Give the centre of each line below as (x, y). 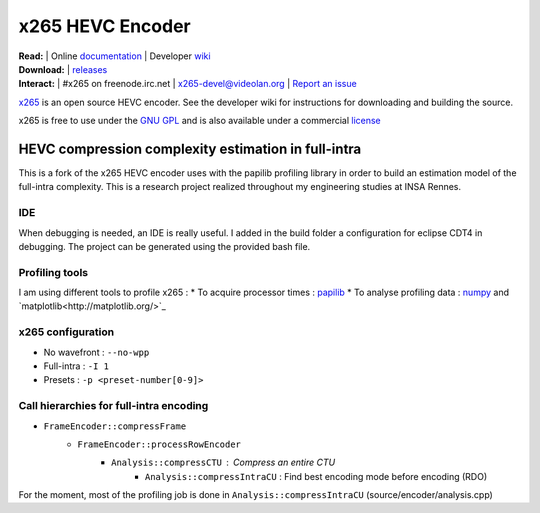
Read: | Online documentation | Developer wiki (114, 56)
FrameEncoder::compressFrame (115, 426)
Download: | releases (63, 69)
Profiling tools (53, 272)
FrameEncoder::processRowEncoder (159, 444)
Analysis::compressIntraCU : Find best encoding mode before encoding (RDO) (316, 476)
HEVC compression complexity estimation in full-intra (190, 148)
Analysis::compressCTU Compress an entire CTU (223, 462)
